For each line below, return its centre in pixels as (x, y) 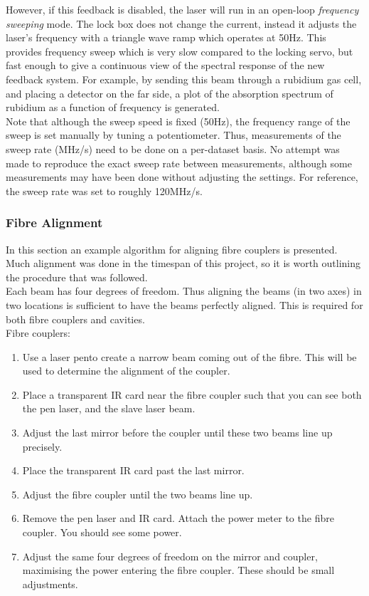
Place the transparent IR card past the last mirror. (133, 470)
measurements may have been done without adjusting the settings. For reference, (182, 177)
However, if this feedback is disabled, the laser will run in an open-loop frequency (182, 9)
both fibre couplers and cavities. (75, 319)
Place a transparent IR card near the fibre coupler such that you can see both (192, 394)
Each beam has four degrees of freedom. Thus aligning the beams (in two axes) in (184, 291)
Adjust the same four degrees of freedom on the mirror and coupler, (170, 556)
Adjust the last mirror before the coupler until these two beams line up (177, 433)
